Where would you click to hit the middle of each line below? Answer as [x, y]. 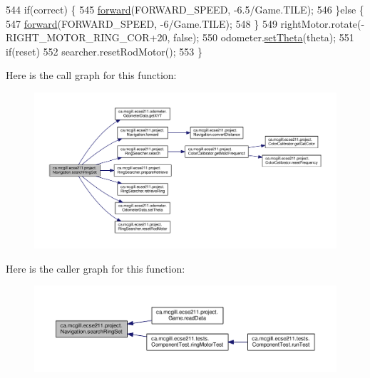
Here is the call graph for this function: [91, 75]
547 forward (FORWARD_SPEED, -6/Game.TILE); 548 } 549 [142, 23]
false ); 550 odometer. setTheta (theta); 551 [264, 37]
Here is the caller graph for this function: [96, 268]
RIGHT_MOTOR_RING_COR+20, [88, 37]
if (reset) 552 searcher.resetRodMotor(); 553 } [104, 51]
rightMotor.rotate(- [323, 23]
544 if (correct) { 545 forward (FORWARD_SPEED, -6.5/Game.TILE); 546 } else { [185, 9]
